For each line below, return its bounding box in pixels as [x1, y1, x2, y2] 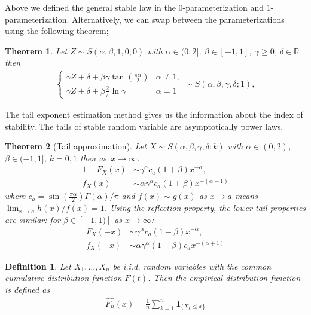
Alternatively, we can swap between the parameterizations [72, 13, 285, 25]
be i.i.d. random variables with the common [112, 259, 272, 272]
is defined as [5, 283, 50, 295]
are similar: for [5, 213, 60, 225]
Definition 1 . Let [5, 259, 71, 272]
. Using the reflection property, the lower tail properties [104, 201, 306, 214]
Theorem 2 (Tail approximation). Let [5, 140, 147, 152]
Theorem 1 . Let [5, 44, 68, 57]
